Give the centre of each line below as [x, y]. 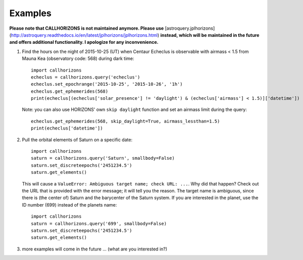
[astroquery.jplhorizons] [190, 28]
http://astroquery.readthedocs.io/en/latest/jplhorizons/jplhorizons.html [84, 35]
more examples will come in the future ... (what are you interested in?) [95, 249]
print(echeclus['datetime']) [67, 128]
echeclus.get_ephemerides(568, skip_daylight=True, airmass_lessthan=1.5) [125, 121]
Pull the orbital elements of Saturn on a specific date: [77, 140]
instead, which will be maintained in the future [210, 35]
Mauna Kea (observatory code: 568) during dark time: [78, 58]
